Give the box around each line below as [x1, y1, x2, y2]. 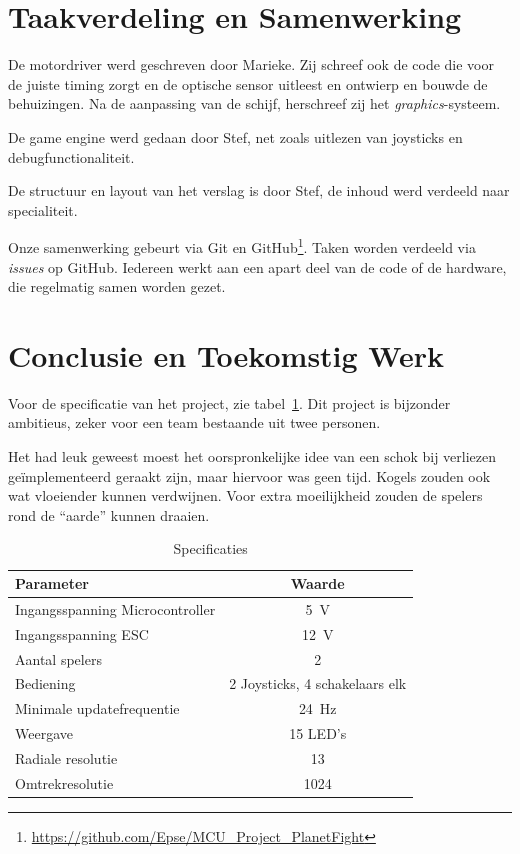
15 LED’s [289, 723, 347, 744]
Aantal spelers [15, 648, 102, 669]
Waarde [290, 573, 345, 593]
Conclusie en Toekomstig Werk [8, 334, 444, 375]
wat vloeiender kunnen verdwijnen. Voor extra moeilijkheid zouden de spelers [8, 485, 483, 506]
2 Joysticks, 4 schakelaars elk [229, 673, 407, 694]
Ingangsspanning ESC [15, 623, 149, 644]
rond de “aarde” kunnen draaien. [8, 504, 210, 525]
